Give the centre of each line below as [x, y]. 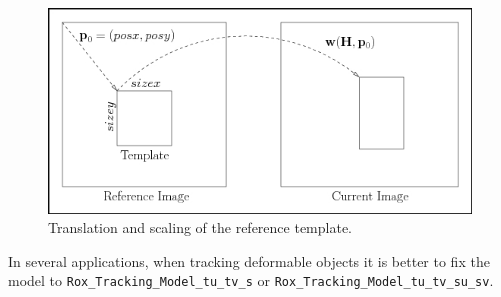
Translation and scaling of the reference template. [200, 227]
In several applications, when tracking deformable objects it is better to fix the [249, 260]
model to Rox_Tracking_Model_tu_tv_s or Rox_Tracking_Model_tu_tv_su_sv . [251, 280]
